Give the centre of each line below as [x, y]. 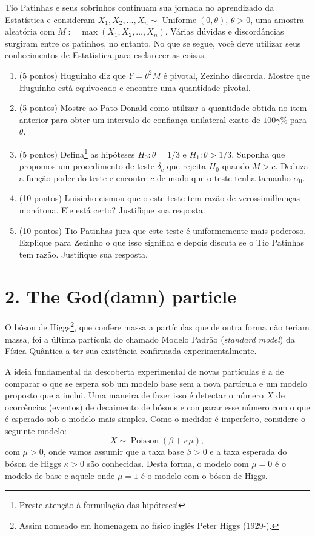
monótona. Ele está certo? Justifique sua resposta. [112, 209]
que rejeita [187, 166]
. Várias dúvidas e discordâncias [224, 31]
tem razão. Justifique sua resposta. [83, 254]
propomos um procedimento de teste [87, 166]
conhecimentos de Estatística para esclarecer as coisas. [106, 55]
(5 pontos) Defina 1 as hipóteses [77, 153]
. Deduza [292, 166]
